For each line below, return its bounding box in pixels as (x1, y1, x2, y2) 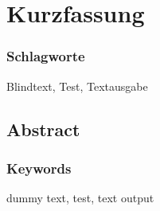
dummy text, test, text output (6, 190, 154, 206)
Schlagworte (6, 46, 85, 66)
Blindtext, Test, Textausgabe (6, 77, 148, 94)
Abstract (6, 116, 80, 141)
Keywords (6, 158, 72, 178)
